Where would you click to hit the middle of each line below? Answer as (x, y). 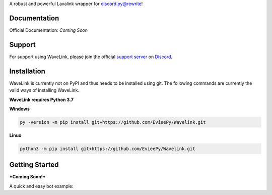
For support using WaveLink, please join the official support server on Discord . (91, 57)
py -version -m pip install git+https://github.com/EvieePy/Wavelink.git (113, 122)
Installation (27, 71)
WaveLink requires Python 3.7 (42, 100)
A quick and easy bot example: (41, 186)
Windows (19, 109)
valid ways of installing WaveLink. (44, 90)
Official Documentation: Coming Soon (49, 30)
